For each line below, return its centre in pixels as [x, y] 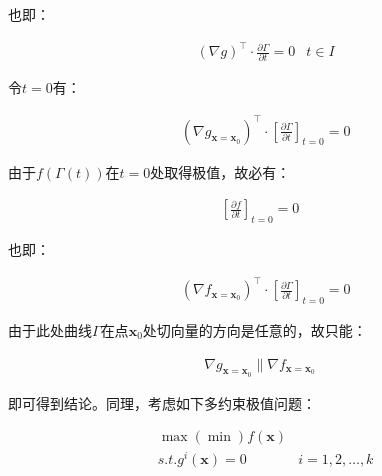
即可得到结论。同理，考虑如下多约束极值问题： [162, 402]
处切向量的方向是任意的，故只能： [254, 329]
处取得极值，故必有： [220, 171]
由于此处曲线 [50, 329]
